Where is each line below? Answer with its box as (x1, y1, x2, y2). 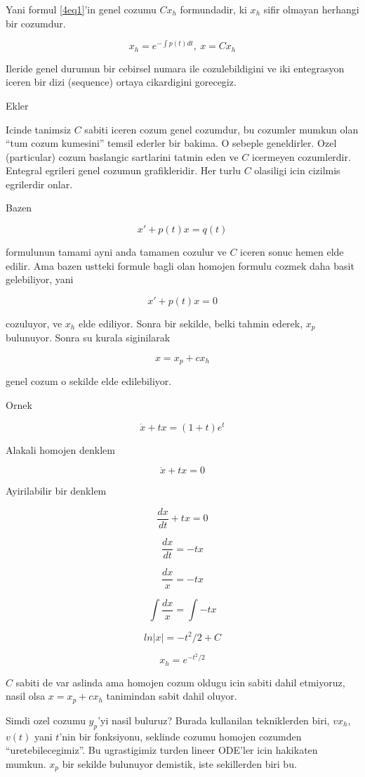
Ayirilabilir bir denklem (6, 483, 107, 498)
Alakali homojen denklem (6, 442, 115, 457)
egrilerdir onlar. (6, 176, 73, 191)
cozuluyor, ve (6, 315, 62, 330)
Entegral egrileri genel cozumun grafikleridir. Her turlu (6, 163, 241, 178)
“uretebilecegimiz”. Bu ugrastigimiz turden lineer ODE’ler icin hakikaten (6, 743, 318, 757)
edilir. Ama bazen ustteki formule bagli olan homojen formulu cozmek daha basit (6, 258, 354, 273)
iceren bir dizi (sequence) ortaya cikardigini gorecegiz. (6, 74, 237, 89)
